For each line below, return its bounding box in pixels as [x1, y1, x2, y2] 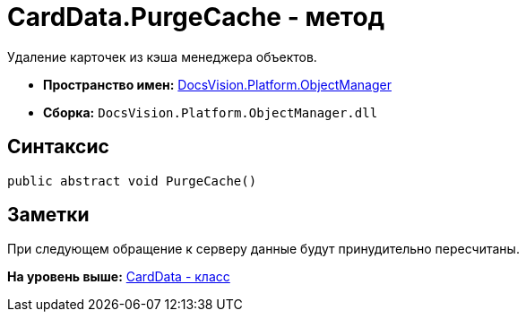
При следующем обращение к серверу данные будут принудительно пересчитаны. [7, 241, 520, 257]
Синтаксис [7, 135, 109, 159]
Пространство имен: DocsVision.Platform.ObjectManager [43, 76, 392, 92]
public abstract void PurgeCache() [7, 173, 257, 188]
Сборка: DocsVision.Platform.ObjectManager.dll [43, 104, 378, 120]
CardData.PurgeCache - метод [7, 2, 385, 32]
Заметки [7, 203, 90, 227]
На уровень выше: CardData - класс [7, 269, 230, 285]
